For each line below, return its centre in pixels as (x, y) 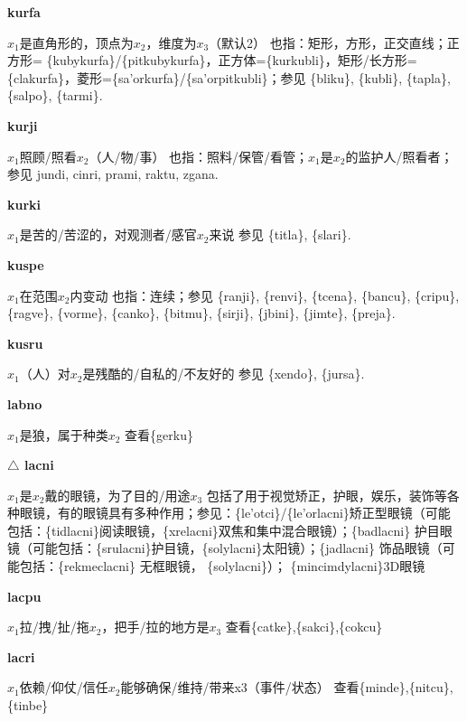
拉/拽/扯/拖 (54, 627)
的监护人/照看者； (399, 156)
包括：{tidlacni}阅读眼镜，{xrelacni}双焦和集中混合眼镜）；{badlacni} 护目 (224, 530)
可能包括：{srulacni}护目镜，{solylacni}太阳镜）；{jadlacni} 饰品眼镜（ (237, 548)
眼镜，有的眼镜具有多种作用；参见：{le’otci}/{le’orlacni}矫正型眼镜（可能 (235, 513)
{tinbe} (28, 705)
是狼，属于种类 (64, 434)
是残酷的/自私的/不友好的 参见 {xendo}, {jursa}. (224, 374)
